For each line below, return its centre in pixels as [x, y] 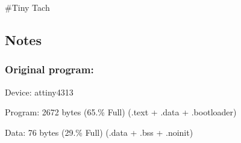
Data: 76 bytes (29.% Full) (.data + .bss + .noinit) [99, 132]
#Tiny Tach [27, 7]
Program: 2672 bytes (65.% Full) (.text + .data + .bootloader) [121, 112]
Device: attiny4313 [39, 92]
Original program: [49, 69]
